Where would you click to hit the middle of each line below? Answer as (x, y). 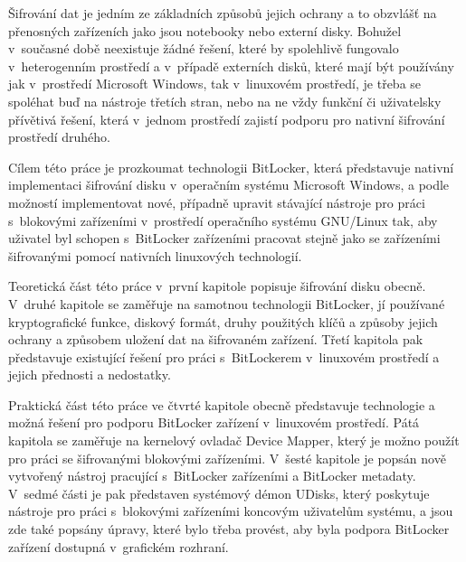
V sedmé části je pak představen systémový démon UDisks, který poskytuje (219, 493)
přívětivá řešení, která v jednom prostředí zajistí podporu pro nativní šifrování (227, 119)
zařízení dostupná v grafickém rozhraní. (119, 546)
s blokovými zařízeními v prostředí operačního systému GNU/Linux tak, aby (223, 220)
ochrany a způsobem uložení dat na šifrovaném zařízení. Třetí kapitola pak (216, 339)
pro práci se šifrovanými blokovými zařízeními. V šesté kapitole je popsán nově (227, 458)
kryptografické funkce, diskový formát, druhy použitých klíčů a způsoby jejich (223, 321)
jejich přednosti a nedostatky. (90, 375)
